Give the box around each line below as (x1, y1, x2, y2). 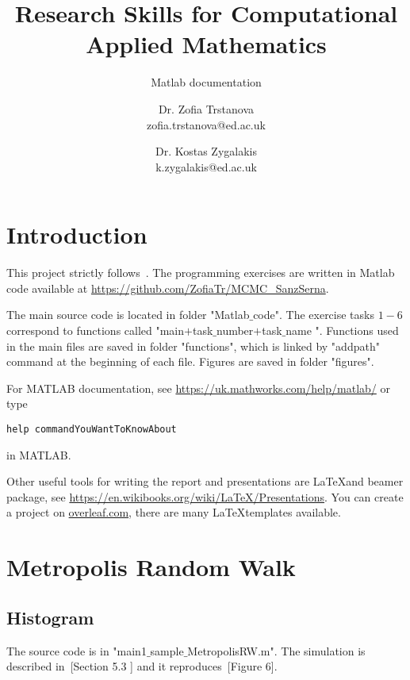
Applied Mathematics (86, 28, 327, 60)
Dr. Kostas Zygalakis (155, 143, 257, 159)
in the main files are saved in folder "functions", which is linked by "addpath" (6, 337, 380, 354)
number (216, 322, 254, 338)
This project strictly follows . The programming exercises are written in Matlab (6, 264, 395, 281)
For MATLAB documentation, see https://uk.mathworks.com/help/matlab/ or (6, 379, 390, 396)
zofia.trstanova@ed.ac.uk (147, 116, 266, 133)
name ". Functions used (285, 322, 399, 338)
